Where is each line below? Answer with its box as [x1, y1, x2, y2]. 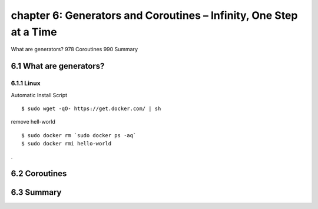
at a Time [11, 25, 57, 38]
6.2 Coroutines [11, 168, 67, 179]
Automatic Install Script [11, 91, 68, 98]
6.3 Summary [11, 187, 62, 197]
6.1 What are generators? [11, 61, 105, 71]
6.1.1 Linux [11, 79, 41, 88]
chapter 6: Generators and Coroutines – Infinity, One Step [11, 9, 298, 22]
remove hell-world [11, 118, 55, 125]
